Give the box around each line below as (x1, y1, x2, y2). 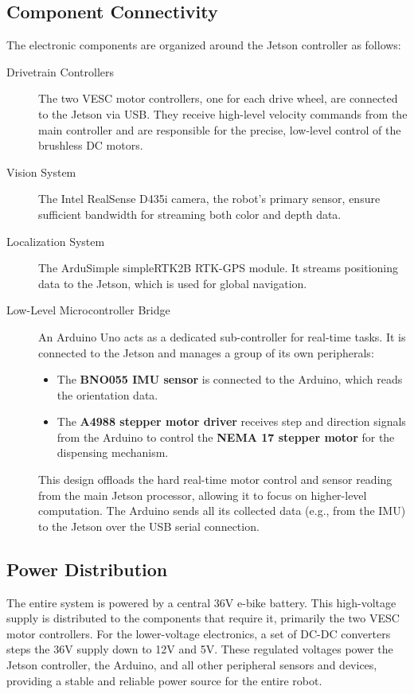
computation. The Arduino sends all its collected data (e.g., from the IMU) (38, 502, 406, 519)
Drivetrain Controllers (6, 63, 115, 80)
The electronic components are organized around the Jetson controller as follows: (6, 37, 401, 53)
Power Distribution (6, 556, 168, 581)
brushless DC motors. (38, 137, 143, 154)
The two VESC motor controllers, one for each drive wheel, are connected (38, 90, 398, 107)
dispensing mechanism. (57, 444, 169, 461)
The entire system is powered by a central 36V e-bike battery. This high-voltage (6, 594, 396, 610)
